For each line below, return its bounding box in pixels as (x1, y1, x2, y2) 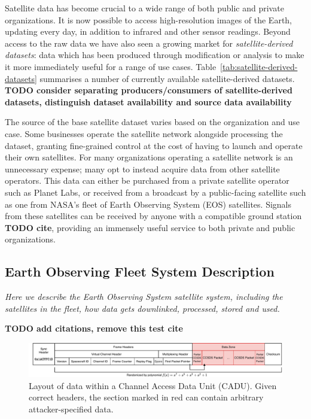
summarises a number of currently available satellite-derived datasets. (39, 72, 295, 84)
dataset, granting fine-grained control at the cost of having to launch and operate (5, 139, 303, 151)
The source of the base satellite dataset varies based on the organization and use (5, 116, 300, 128)
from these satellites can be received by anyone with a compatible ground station (5, 209, 302, 222)
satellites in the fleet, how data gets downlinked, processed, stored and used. (5, 302, 280, 314)
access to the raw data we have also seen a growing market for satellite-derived (5, 37, 293, 49)
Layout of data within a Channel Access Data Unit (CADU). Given (29, 379, 277, 391)
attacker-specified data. (29, 402, 114, 415)
